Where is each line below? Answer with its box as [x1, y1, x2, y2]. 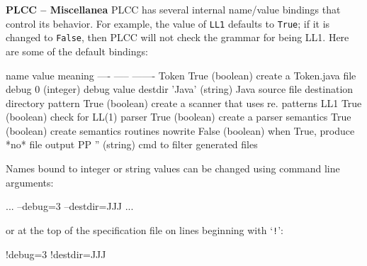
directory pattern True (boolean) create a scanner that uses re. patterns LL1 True [6, 95, 362, 110]
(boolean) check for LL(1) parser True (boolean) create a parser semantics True [6, 109, 351, 124]
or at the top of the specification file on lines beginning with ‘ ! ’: [6, 222, 284, 237]
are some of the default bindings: [6, 43, 148, 58]
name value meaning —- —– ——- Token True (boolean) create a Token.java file [6, 67, 356, 82]
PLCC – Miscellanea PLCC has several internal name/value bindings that [6, 2, 341, 16]
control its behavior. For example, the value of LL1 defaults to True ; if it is [6, 16, 330, 31]
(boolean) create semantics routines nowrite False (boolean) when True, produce [6, 123, 355, 138]
